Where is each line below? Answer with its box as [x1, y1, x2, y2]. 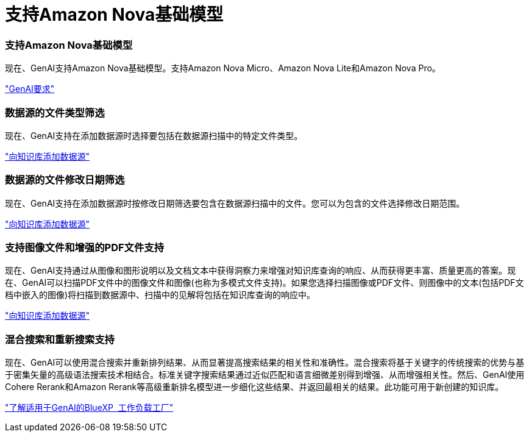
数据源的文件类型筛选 [5, 106, 105, 119]
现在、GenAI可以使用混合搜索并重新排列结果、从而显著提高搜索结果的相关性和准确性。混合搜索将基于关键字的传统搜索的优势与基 [5, 357, 525, 368]
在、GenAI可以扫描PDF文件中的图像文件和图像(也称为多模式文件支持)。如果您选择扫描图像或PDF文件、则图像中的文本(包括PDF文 [5, 277, 524, 288]
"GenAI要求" [5, 83, 55, 94]
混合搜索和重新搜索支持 [5, 333, 115, 346]
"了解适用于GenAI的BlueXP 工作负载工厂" [5, 402, 174, 413]
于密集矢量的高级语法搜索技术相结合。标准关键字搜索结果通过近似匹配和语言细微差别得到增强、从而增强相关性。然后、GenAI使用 [5, 369, 525, 380]
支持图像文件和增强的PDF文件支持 [5, 241, 165, 254]
